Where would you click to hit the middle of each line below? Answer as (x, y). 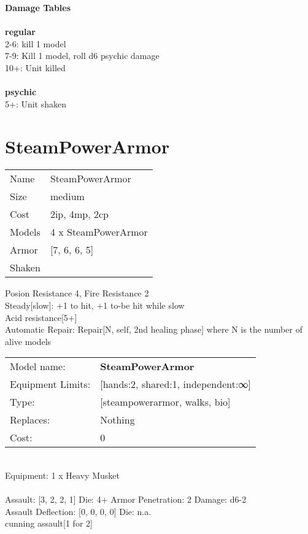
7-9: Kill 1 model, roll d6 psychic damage (82, 56)
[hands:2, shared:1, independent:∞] (175, 384)
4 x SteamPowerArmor (99, 232)
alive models (28, 341)
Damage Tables (38, 7)
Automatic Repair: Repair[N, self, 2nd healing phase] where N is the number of (154, 329)
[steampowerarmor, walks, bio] (165, 402)
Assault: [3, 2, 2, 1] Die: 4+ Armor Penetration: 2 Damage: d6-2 (126, 499)
